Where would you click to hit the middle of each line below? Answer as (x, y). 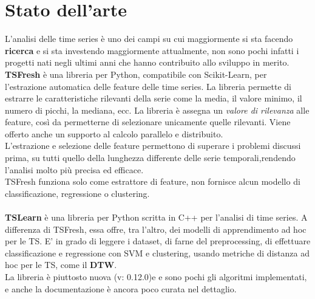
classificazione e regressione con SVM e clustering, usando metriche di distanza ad (157, 253)
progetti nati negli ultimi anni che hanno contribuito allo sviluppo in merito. (147, 62)
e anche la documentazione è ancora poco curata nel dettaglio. (121, 288)
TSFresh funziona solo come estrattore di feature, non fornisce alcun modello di (153, 181)
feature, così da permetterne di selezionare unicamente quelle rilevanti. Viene (148, 122)
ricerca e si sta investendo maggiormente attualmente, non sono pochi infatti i (152, 50)
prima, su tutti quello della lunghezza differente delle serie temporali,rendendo (150, 158)
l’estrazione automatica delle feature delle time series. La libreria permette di (148, 86)
